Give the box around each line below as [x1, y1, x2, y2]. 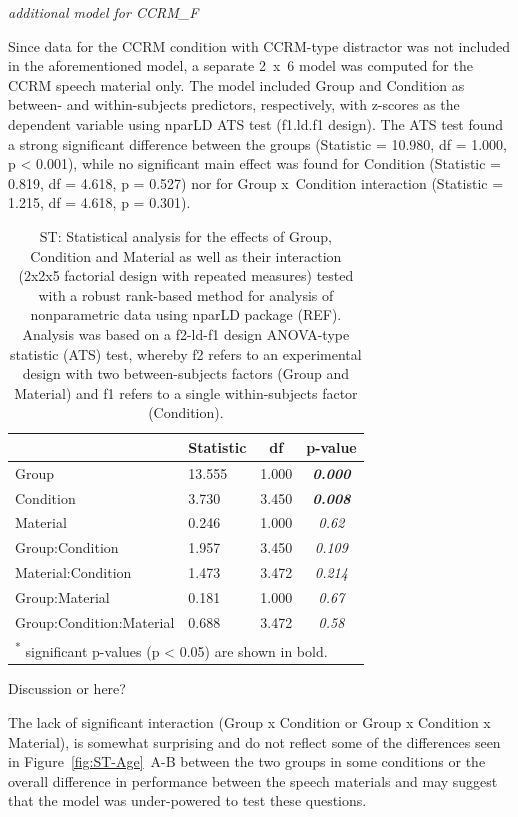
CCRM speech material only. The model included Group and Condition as [8, 74, 465, 95]
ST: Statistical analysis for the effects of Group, [39, 225, 332, 246]
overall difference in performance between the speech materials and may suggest [8, 770, 498, 791]
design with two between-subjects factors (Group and [22, 363, 350, 384]
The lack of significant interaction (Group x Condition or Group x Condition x [8, 711, 491, 732]
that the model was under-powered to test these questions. [8, 790, 367, 811]
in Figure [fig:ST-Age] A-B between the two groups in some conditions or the [8, 751, 486, 772]
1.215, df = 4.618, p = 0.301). [8, 192, 191, 213]
